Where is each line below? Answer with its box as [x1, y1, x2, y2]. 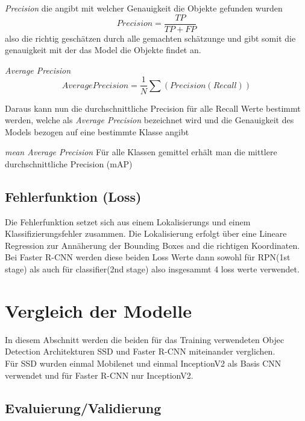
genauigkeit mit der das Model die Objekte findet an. [5, 43, 201, 56]
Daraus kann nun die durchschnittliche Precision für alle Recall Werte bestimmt [5, 101, 301, 114]
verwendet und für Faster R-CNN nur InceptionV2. [5, 368, 193, 381]
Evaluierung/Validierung [5, 398, 162, 417]
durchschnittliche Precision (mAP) [5, 157, 133, 170]
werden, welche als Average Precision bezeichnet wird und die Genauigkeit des [5, 114, 294, 126]
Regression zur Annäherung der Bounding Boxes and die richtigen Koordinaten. [5, 239, 300, 251]
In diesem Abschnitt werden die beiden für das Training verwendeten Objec [5, 333, 285, 345]
